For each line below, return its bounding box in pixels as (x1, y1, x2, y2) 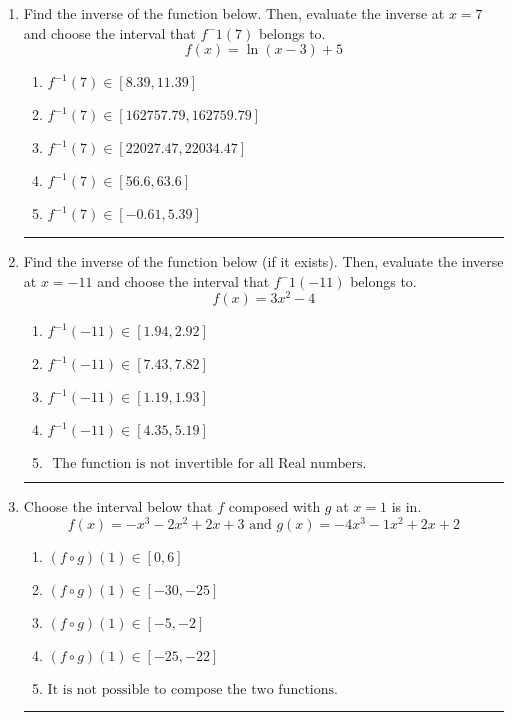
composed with (228, 496, 321, 517)
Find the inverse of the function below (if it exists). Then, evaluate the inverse (23, 251, 504, 272)
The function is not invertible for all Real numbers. (52, 457, 367, 472)
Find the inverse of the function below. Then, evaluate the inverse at (23, 3, 445, 23)
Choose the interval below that (23, 496, 213, 517)
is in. (391, 496, 422, 517)
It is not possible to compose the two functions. (47, 683, 338, 698)
